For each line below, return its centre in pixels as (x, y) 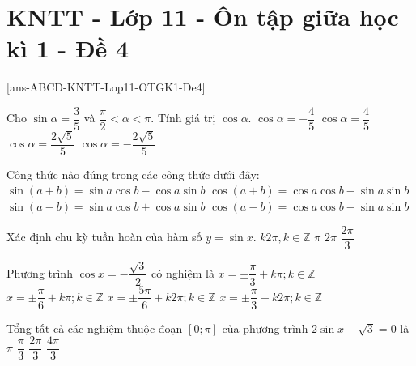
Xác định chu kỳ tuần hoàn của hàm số (104, 237)
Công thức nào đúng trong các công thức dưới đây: (133, 174)
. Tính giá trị (183, 118)
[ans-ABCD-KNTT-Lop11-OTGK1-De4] (106, 87)
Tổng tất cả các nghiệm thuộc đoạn (95, 328)
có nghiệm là (183, 272)
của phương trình (265, 328)
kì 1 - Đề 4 (68, 48)
